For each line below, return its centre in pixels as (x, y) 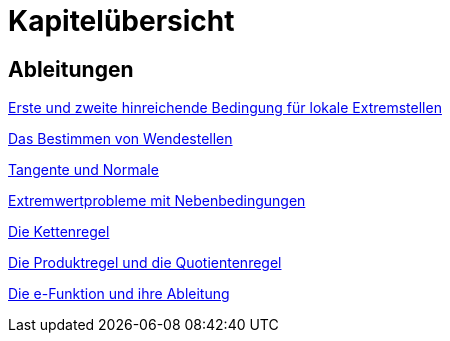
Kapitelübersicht (121, 21)
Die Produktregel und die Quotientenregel (145, 263)
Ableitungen (71, 69)
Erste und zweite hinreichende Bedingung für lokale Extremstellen (225, 108)
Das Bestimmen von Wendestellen (120, 139)
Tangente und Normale (83, 170)
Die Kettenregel (59, 232)
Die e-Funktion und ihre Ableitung (119, 294)
